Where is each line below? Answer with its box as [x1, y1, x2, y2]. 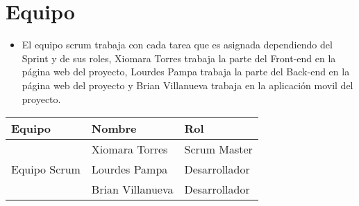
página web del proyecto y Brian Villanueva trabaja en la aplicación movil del [22, 77, 353, 92]
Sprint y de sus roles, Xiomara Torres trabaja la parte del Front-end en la [22, 50, 336, 65]
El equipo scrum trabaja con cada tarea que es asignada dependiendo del [22, 37, 333, 52]
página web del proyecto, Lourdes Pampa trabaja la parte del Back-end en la [22, 64, 350, 79]
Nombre [91, 120, 137, 137]
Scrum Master [184, 141, 253, 158]
